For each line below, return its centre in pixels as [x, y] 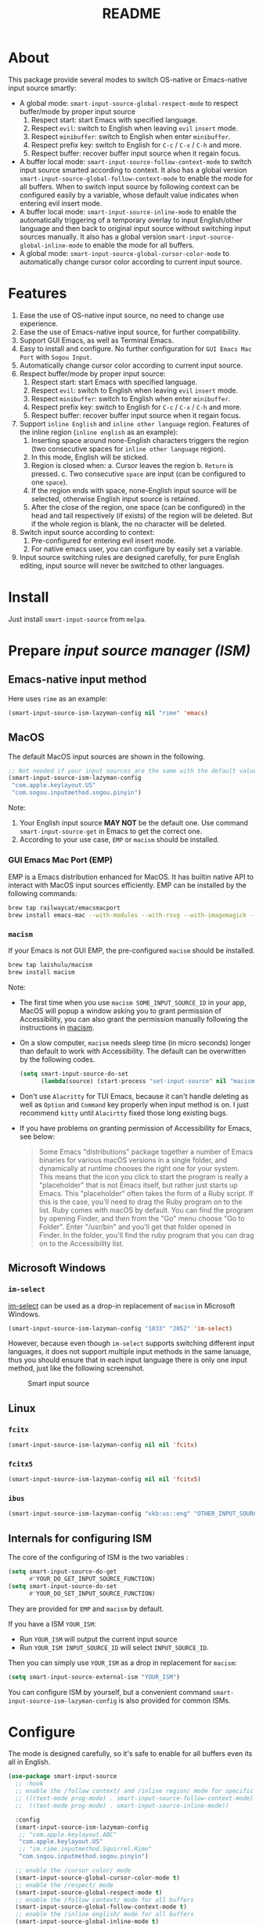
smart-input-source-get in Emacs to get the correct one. [111, 831]
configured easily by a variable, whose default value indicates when [129, 195]
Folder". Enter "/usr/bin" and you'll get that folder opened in [135, 1227]
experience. [39, 324]
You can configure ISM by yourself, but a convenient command [110, 1692]
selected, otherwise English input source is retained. [115, 499]
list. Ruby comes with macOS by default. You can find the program [146, 1210]
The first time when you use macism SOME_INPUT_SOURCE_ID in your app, [133, 1003]
